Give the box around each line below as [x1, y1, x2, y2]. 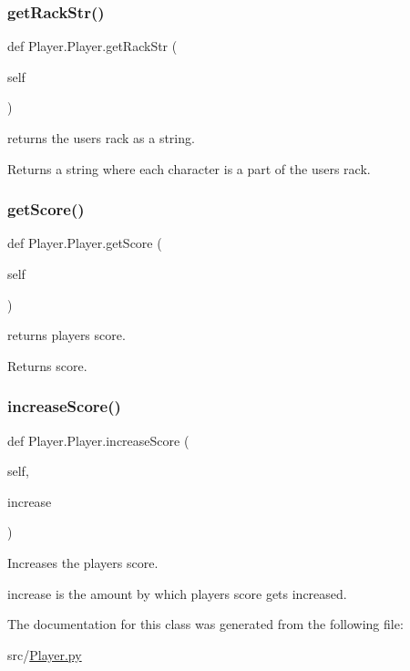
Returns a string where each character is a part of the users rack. [7, 159, 371, 178]
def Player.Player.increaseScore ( [7, 430, 190, 449]
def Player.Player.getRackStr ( [7, 36, 178, 56]
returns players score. [7, 325, 126, 345]
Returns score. [7, 356, 87, 375]
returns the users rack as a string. [7, 129, 195, 147]
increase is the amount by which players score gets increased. [7, 583, 347, 603]
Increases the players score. [7, 552, 159, 572]
